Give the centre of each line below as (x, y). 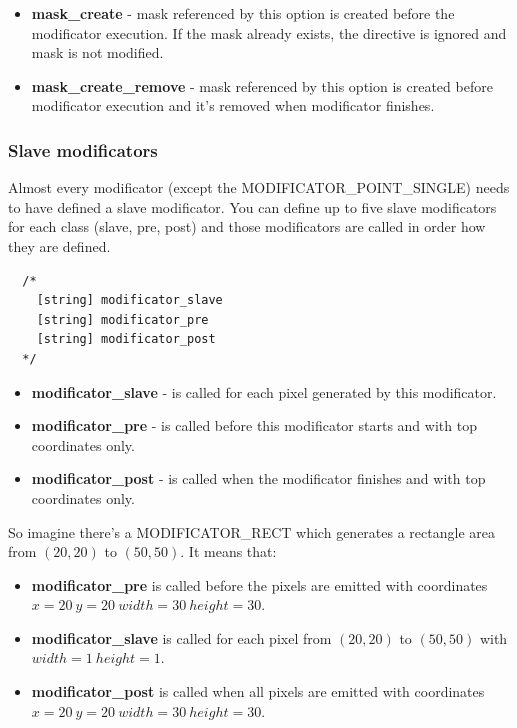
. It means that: (228, 551)
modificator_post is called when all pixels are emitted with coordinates (258, 691)
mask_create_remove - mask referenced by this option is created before (262, 85)
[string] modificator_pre (122, 319)
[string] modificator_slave (129, 300)
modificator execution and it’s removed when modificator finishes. (233, 105)
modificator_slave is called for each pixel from (181, 637)
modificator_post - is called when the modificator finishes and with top (258, 478)
